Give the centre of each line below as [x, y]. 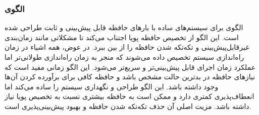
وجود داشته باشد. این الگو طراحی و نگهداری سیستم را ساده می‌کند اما [112, 86]
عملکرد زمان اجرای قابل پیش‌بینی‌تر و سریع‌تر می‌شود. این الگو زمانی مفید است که [130, 67]
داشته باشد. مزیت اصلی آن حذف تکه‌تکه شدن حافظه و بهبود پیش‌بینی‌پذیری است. [128, 106]
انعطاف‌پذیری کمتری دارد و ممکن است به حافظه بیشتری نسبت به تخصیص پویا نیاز [129, 96]
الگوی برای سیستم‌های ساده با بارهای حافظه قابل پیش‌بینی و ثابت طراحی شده [124, 27]
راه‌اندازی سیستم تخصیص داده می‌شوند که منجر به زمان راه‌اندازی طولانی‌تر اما [124, 57]
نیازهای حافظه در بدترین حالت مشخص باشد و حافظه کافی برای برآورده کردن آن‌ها [130, 77]
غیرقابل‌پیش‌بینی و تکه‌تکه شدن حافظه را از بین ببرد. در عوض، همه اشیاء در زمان [127, 47]
